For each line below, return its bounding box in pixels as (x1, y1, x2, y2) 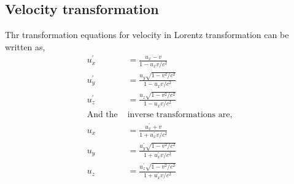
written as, (5, 40, 45, 53)
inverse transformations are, (127, 110, 233, 120)
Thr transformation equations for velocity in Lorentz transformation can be (5, 28, 289, 41)
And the (87, 110, 118, 120)
